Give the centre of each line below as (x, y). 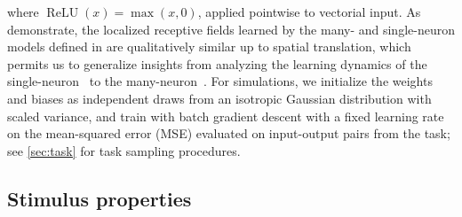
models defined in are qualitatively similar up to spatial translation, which (209, 46)
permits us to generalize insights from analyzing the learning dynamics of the (217, 63)
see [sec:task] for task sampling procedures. (124, 150)
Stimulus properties (100, 198)
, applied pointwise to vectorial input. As (309, 12)
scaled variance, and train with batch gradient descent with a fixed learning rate (226, 116)
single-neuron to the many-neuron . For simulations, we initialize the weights (220, 81)
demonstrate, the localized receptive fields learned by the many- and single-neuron (231, 29)
